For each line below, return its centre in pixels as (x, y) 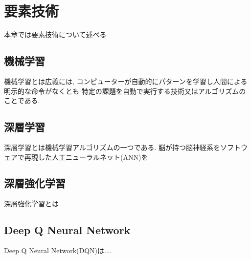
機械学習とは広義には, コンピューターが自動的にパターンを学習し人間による (126, 81)
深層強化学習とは (31, 204)
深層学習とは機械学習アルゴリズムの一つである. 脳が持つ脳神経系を (112, 147)
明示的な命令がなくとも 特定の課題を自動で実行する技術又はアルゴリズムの (125, 91)
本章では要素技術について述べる (55, 34)
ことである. (22, 100)
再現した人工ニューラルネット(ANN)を (86, 157)
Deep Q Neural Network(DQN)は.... (58, 250)
